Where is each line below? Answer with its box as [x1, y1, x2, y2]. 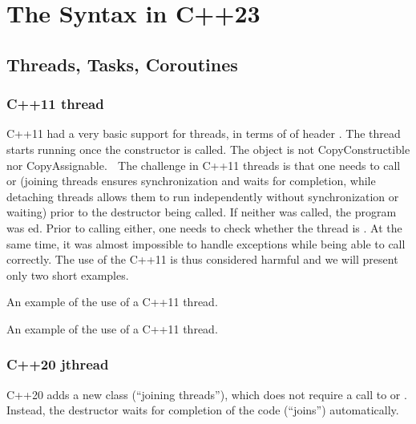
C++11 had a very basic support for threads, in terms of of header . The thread [6, 125, 401, 142]
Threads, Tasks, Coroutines [6, 51, 238, 76]
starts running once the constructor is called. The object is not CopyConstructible [6, 140, 410, 157]
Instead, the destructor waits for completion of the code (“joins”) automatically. [6, 402, 399, 418]
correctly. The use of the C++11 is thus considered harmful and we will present [6, 251, 398, 268]
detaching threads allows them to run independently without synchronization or [6, 188, 399, 204]
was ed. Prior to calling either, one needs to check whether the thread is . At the [6, 219, 402, 236]
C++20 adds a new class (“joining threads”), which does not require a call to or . [6, 386, 407, 402]
